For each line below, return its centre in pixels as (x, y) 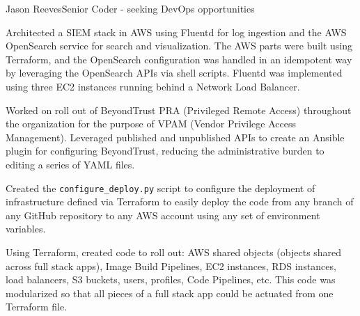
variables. (26, 229)
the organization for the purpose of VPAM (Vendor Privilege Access (151, 124)
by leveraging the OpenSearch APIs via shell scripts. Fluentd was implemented (174, 73)
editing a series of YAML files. (70, 164)
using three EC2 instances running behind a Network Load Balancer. (153, 86)
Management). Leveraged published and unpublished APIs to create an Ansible (175, 137)
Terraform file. (37, 307)
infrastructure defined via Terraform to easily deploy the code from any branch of (180, 202)
